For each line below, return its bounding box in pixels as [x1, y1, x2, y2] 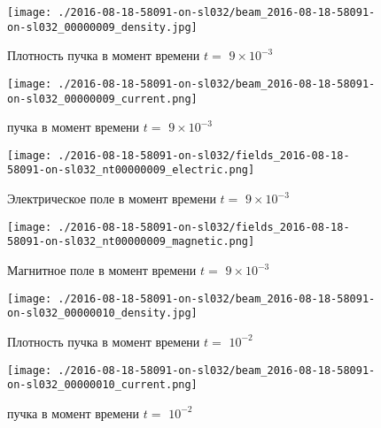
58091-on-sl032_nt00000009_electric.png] [7, 164, 255, 177]
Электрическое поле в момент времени [7, 189, 216, 208]
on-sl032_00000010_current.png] [7, 378, 198, 392]
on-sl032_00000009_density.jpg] [7, 20, 198, 34]
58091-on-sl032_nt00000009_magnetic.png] [7, 235, 255, 248]
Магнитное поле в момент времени [7, 261, 197, 279]
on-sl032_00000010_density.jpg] [7, 307, 198, 320]
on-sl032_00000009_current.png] [7, 92, 198, 105]
